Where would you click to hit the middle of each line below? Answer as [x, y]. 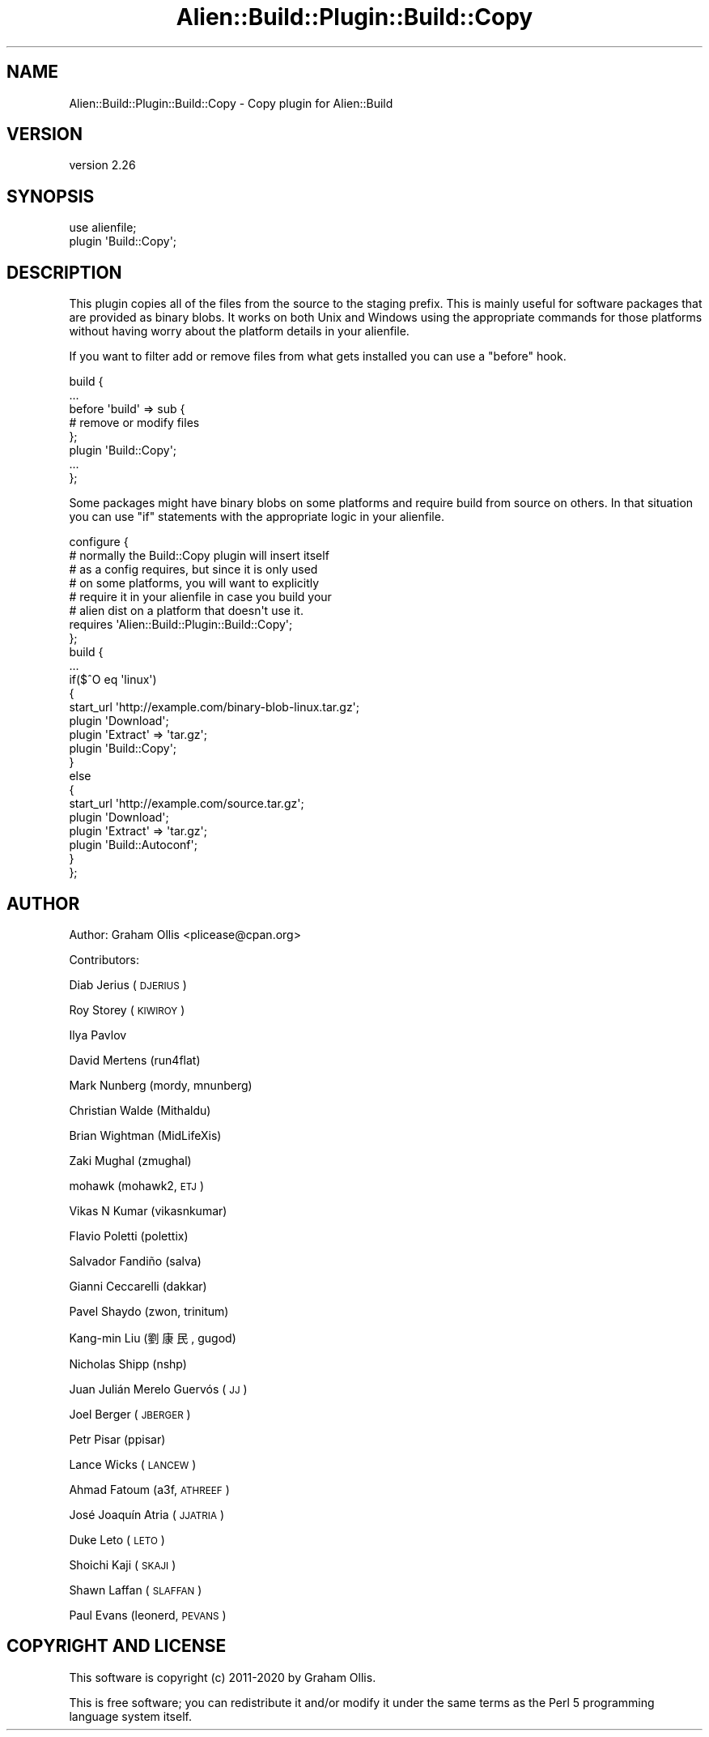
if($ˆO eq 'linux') [113, 680]
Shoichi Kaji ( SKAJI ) [123, 1564]
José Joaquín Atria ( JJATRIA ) [147, 1514]
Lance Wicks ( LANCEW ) [133, 1464]
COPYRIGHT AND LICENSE [117, 1646]
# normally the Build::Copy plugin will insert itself [199, 556]
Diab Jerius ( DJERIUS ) [128, 984]
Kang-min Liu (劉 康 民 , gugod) [153, 1338]
